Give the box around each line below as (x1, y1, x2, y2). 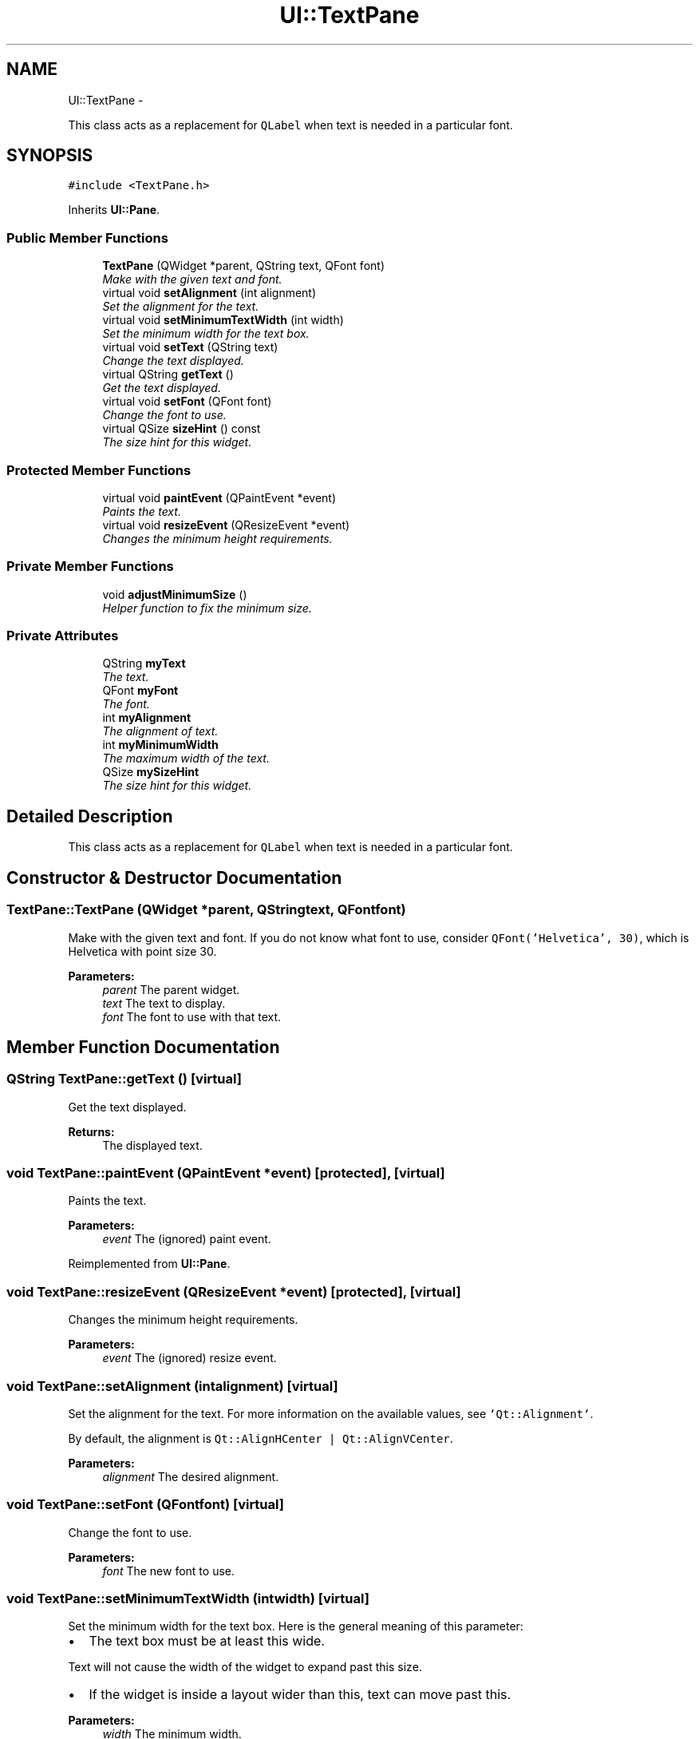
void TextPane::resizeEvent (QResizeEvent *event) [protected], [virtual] (6, 1283, 461, 1300)
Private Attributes (6, 628, 119, 644)
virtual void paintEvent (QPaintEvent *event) (102, 490, 337, 505)
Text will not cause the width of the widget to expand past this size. (68, 1660, 422, 1674)
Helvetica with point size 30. (68, 944, 217, 958)
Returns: (68, 1124, 115, 1139)
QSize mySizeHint (102, 765, 199, 779)
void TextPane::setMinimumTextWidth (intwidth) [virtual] (6, 1590, 369, 1607)
